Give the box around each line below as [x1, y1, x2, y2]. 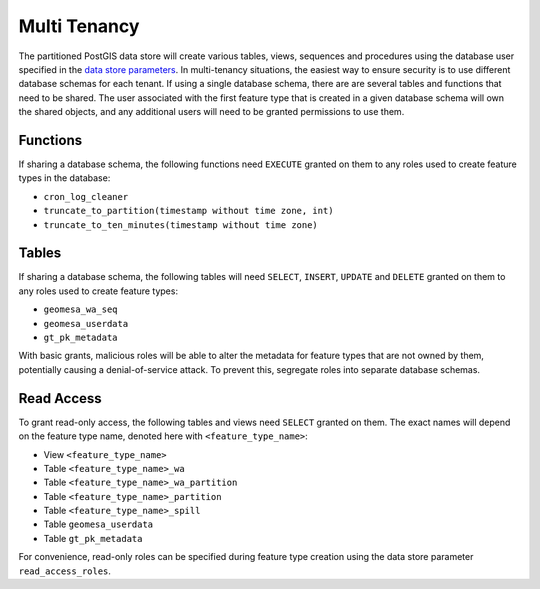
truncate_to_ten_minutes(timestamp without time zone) [43, 219, 319, 230]
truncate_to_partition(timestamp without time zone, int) [43, 205, 334, 217]
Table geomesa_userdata [43, 518, 154, 530]
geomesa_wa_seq [43, 304, 119, 315]
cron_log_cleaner [43, 191, 129, 202]
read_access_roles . [18, 565, 112, 577]
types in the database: [18, 172, 111, 184]
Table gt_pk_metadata [43, 532, 143, 544]
